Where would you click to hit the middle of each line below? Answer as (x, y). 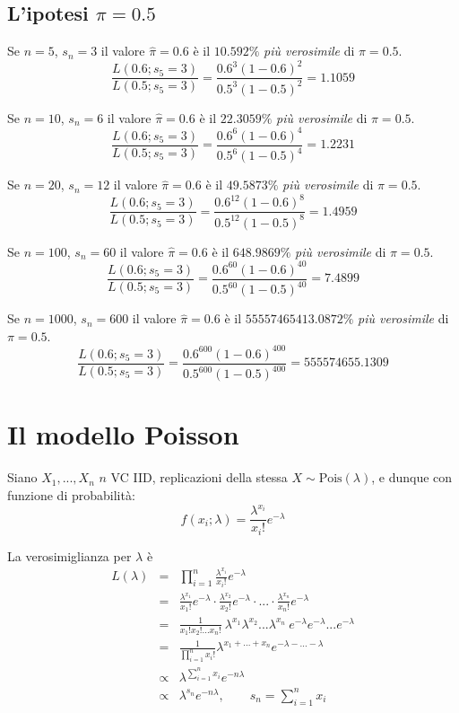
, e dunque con (412, 477)
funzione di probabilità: (71, 495)
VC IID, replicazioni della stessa (199, 477)
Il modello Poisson (123, 434)
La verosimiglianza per (69, 555)
